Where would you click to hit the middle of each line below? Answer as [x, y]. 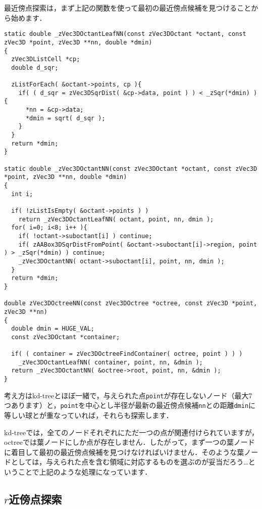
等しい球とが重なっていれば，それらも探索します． [89, 415]
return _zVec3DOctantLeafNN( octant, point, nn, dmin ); [116, 219]
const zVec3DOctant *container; [66, 337]
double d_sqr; [35, 67]
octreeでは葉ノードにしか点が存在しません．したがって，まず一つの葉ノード [129, 442]
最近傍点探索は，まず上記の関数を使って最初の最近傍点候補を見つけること [128, 8]
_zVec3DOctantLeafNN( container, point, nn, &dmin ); [111, 362]
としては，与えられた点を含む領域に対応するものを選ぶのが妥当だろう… [129, 462]
